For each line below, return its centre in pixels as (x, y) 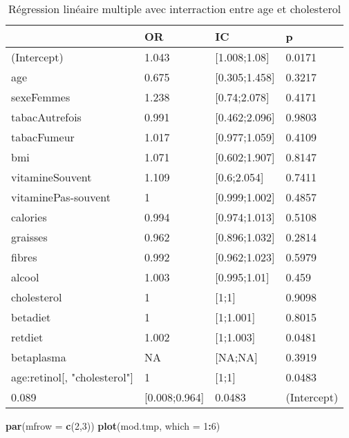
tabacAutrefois (46, 117)
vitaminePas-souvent (61, 197)
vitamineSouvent (51, 177)
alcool (25, 277)
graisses (29, 237)
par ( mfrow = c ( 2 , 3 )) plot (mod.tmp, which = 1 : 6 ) (113, 426)
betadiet (31, 317)
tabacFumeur (43, 137)
